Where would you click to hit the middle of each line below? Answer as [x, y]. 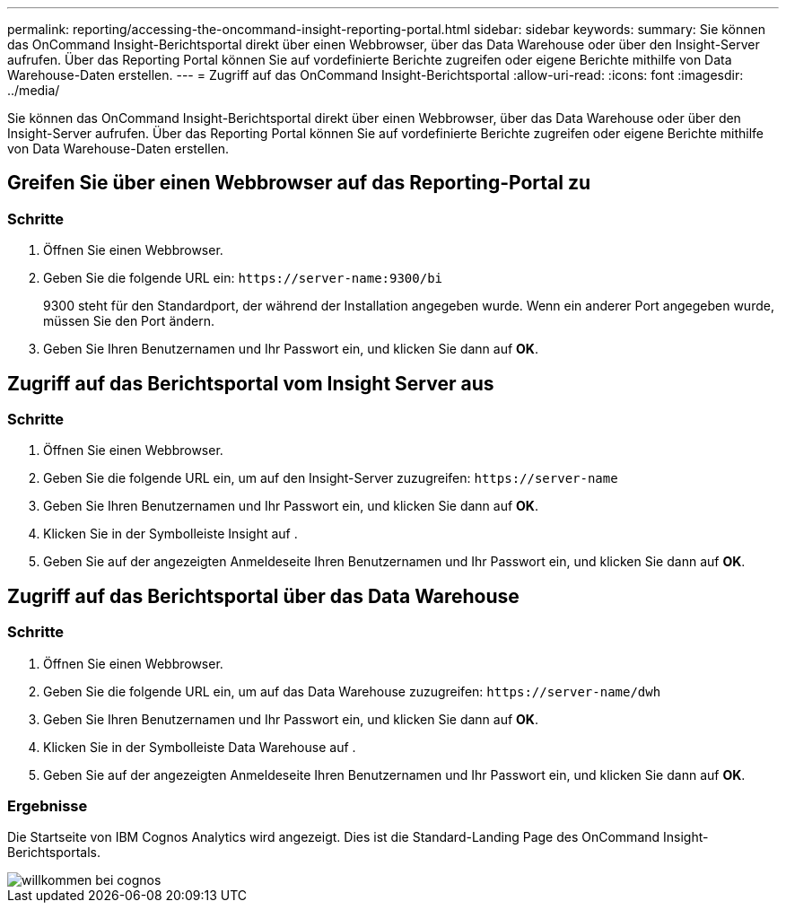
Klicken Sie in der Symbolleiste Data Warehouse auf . [200, 747]
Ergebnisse [48, 806]
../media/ [34, 90]
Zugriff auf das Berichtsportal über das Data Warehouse [263, 596]
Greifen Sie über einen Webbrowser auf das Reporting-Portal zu [299, 183]
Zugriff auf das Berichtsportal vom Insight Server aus [251, 383]
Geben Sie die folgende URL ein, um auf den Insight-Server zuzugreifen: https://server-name [331, 478]
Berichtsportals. [54, 853]
